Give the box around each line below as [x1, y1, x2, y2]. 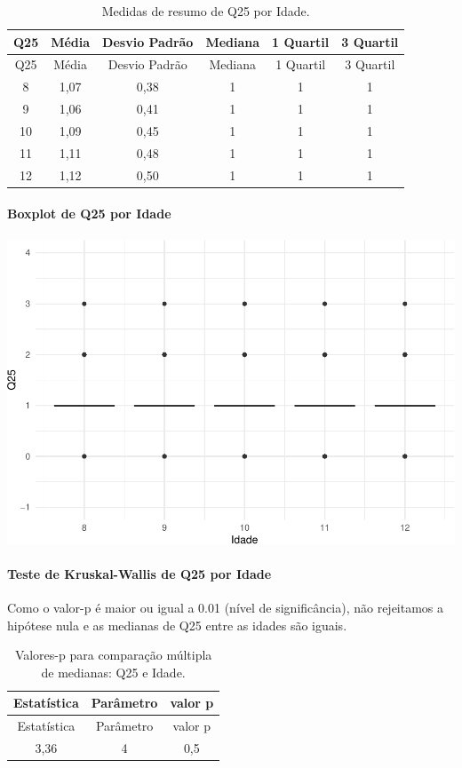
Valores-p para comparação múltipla [14, 645, 212, 664]
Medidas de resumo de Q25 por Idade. [101, 2, 310, 20]
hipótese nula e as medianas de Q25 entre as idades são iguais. [7, 615, 347, 634]
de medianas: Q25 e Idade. [41, 662, 186, 681]
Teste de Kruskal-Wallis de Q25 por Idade [7, 564, 272, 582]
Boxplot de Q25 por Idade [7, 204, 171, 223]
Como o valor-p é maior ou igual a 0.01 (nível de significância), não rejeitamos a [7, 598, 444, 616]
